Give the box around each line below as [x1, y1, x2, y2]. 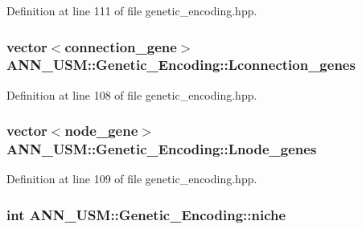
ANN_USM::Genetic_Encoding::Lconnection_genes [6, 55, 356, 75]
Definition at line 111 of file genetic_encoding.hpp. [6, 2, 257, 18]
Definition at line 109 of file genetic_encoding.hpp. [6, 170, 257, 187]
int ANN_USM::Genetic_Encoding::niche [6, 204, 286, 224]
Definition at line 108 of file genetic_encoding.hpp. [6, 86, 257, 103]
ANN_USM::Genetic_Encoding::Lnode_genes [6, 139, 317, 159]
